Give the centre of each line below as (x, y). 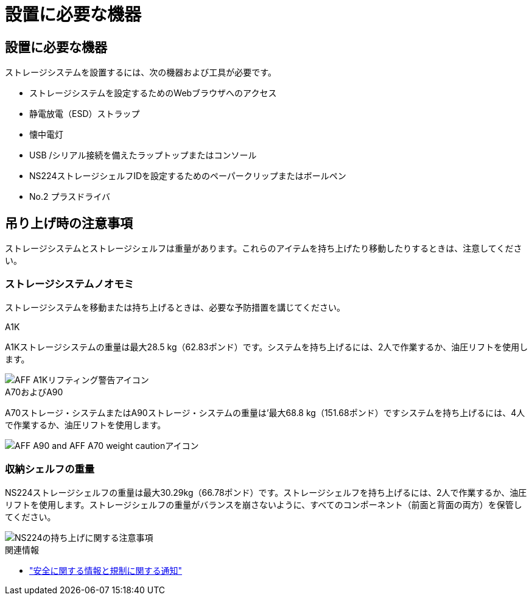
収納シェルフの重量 (50, 469)
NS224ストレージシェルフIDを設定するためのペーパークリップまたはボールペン (188, 176)
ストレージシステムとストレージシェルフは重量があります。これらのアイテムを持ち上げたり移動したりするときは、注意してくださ (264, 249)
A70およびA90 (34, 392)
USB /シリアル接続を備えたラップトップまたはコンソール (143, 155)
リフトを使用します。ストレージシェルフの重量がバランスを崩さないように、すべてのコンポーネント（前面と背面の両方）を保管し (264, 504)
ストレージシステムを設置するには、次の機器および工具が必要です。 (141, 72)
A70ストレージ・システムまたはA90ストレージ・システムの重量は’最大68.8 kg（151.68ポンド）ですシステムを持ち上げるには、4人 (265, 412)
